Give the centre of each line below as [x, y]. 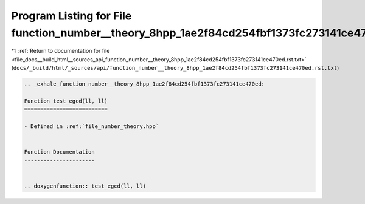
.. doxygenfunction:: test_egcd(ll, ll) [85, 186]
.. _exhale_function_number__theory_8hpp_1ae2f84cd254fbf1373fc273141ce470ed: [144, 84]
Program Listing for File [71, 16]
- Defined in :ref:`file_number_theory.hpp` [92, 127]
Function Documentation [60, 152]
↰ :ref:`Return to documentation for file [61, 51]
